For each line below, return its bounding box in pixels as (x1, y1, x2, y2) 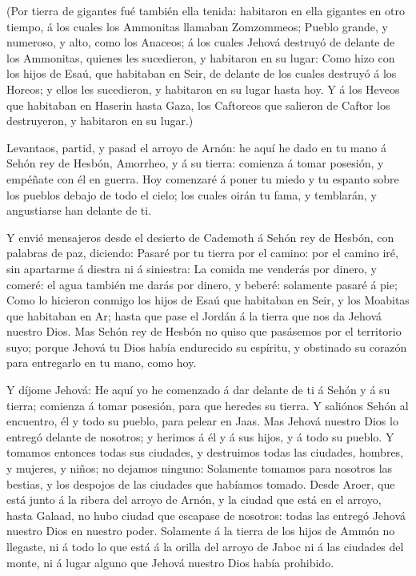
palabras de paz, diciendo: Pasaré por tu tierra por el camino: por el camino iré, (6, 244, 398, 261)
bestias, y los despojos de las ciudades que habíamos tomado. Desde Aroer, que (6, 475, 395, 492)
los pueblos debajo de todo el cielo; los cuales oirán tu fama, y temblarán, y (6, 186, 377, 203)
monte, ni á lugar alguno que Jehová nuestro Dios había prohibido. (6, 554, 334, 570)
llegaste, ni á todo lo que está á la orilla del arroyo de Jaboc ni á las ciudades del (6, 538, 404, 554)
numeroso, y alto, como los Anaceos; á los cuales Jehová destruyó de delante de (6, 34, 395, 50)
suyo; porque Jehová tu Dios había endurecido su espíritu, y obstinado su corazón (6, 338, 407, 355)
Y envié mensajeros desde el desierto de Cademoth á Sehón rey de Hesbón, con (6, 228, 394, 245)
